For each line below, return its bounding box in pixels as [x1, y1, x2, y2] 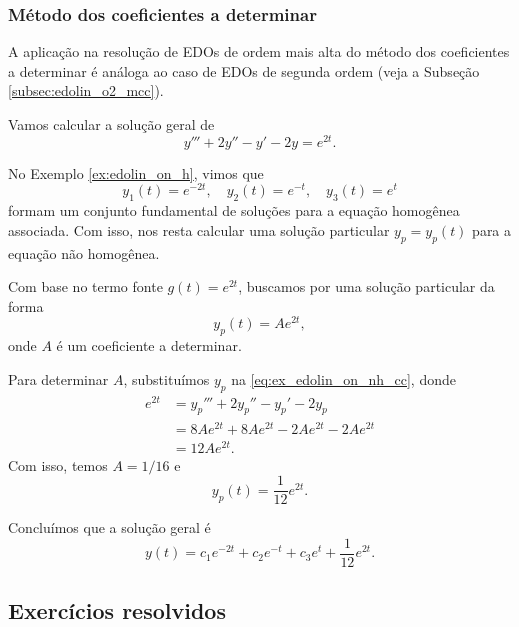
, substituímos [123, 368, 210, 389]
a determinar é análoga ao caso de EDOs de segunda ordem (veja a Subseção [8, 60, 480, 81]
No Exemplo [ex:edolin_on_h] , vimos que [8, 162, 264, 183]
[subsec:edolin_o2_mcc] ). [8, 80, 164, 101]
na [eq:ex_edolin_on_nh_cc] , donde [231, 368, 456, 389]
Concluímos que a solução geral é [8, 517, 211, 538]
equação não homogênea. [8, 242, 160, 263]
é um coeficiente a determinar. [56, 335, 242, 356]
